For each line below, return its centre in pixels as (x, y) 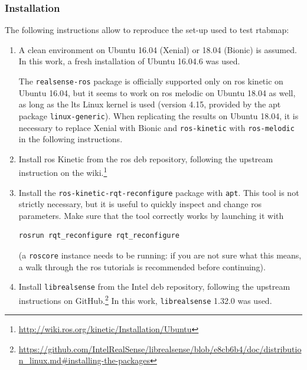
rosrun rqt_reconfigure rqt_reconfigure (99, 236)
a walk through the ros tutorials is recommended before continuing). (142, 266)
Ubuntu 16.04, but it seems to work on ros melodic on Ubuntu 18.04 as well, (157, 92)
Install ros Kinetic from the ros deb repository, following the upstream (146, 158)
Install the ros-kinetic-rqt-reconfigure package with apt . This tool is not (159, 192)
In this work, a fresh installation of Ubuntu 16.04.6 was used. (129, 61)
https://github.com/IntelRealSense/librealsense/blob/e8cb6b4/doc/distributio (160, 348)
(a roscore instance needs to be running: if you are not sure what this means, (160, 255)
